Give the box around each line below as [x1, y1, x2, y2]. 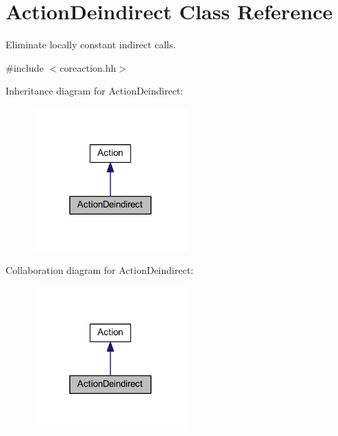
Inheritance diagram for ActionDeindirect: [6, 83, 183, 98]
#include [6, 60, 44, 75]
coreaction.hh [59, 60, 117, 75]
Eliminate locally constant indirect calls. [6, 37, 176, 52]
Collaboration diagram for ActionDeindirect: [6, 263, 194, 277]
